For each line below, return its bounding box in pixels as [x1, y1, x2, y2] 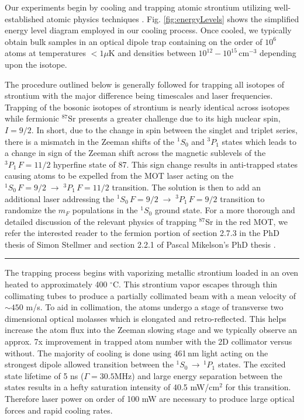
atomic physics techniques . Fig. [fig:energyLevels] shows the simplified [46, 12, 299, 25]
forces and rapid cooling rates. [5, 404, 113, 416]
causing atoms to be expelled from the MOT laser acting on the [5, 169, 234, 182]
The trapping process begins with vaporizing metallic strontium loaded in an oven [5, 266, 299, 279]
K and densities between [108, 47, 196, 59]
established [5, 12, 44, 25]
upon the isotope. [5, 58, 67, 70]
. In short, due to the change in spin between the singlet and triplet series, [31, 123, 298, 136]
